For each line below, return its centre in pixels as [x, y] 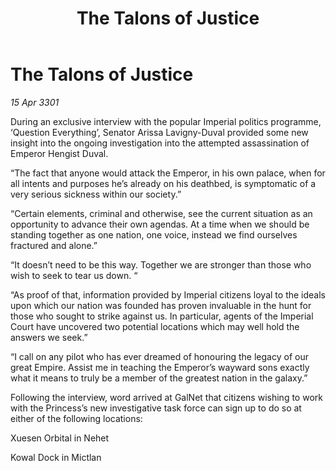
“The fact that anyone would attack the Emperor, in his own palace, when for [168, 173]
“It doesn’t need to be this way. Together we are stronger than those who [161, 264]
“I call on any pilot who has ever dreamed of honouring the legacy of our [159, 356]
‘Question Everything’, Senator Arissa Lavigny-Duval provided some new [159, 132]
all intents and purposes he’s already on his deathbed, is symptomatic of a [163, 183]
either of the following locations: [76, 418]
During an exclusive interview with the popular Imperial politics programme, [166, 121]
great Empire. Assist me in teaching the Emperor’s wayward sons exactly [160, 367]
